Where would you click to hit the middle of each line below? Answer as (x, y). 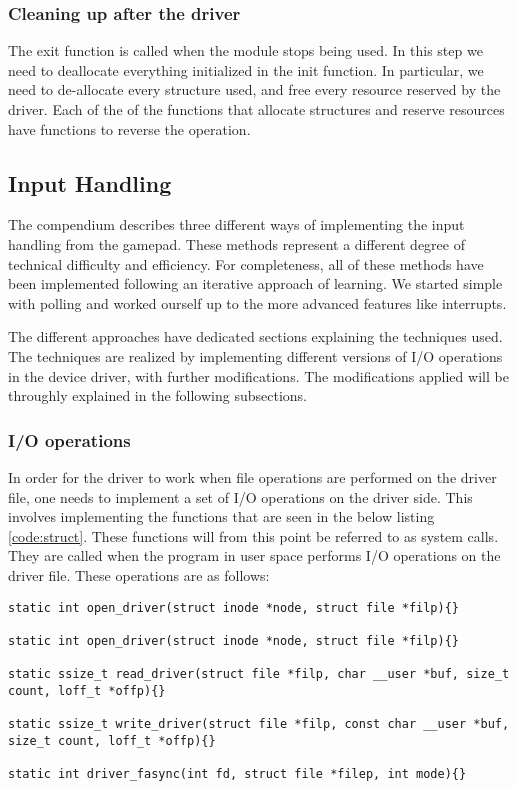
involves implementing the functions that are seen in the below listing (221, 516)
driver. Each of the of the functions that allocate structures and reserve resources (256, 109)
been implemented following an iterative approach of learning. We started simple (255, 283)
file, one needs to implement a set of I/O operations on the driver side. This (240, 496)
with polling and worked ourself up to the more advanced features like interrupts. (257, 302)
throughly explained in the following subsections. (157, 395)
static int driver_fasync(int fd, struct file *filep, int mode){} (237, 774)
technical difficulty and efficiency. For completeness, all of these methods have (246, 263)
